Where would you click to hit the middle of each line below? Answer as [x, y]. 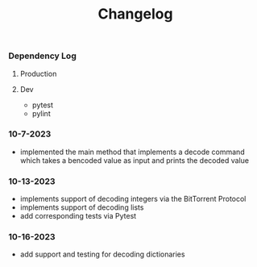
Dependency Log [42, 56]
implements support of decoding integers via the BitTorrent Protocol [133, 199]
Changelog [135, 14]
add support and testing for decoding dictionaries [102, 254]
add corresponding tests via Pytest [78, 216]
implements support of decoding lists [82, 207]
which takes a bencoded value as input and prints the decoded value [135, 160]
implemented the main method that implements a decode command [132, 152]
